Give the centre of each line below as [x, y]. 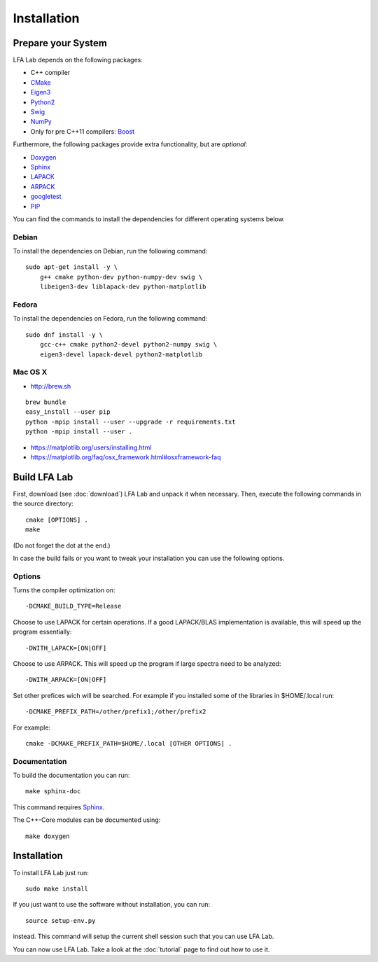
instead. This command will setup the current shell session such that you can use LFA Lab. [143, 936]
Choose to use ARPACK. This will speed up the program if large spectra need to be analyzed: [147, 663]
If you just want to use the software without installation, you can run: [111, 905]
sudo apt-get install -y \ [72, 267]
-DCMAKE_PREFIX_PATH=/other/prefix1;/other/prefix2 [116, 712]
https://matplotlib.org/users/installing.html [91, 447]
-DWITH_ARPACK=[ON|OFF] [66, 680]
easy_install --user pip [68, 412]
